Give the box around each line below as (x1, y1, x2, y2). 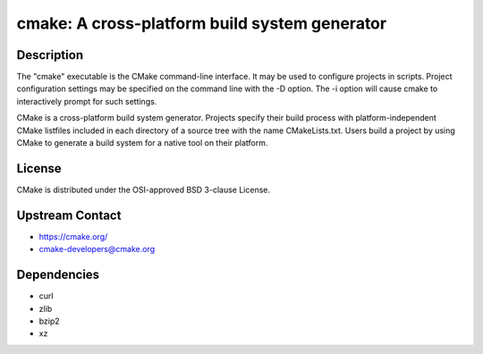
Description (16, 47, 84, 63)
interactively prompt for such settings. (16, 96, 157, 106)
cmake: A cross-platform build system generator (16, 13, 387, 33)
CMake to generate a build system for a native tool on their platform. (16, 138, 268, 148)
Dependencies (16, 267, 100, 282)
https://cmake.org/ (38, 231, 108, 241)
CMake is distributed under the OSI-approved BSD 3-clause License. (16, 184, 270, 195)
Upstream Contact (16, 207, 122, 223)
